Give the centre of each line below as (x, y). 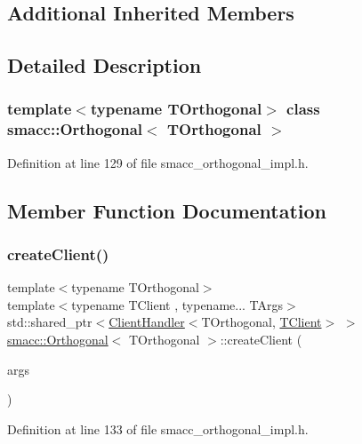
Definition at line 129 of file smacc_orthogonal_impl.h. (158, 162)
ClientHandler (147, 322)
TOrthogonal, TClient (261, 322)
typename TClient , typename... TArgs (177, 304)
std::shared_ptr (50, 322)
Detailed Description (105, 65)
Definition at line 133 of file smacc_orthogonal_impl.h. (158, 428)
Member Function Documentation (167, 210)
